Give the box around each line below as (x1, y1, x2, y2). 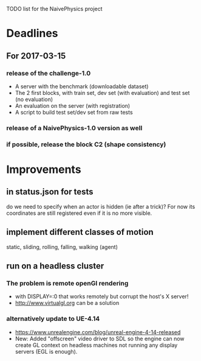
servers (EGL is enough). (15, 348, 78, 355)
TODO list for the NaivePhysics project (6, 5, 103, 12)
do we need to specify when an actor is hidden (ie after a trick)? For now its (6, 203, 196, 210)
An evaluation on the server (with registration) (15, 102, 131, 109)
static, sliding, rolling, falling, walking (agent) (6, 243, 118, 250)
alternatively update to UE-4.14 (6, 315, 100, 323)
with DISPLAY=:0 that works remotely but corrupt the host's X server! (15, 293, 189, 300)
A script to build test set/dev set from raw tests (15, 108, 133, 116)
